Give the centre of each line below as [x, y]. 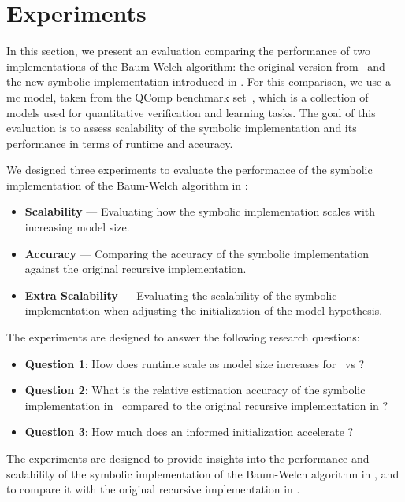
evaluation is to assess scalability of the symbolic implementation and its [182, 128]
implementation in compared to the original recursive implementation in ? [206, 405]
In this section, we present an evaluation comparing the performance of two [188, 51]
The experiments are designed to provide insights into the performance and [188, 458]
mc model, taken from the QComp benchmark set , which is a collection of [188, 96]
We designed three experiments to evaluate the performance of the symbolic [189, 170]
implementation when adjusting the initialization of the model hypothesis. [204, 310]
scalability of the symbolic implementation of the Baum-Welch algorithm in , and [203, 473]
